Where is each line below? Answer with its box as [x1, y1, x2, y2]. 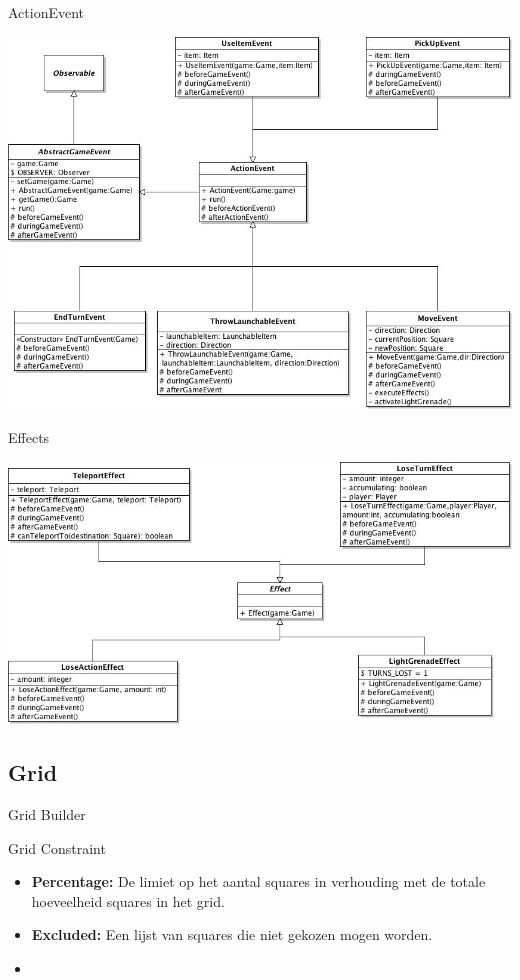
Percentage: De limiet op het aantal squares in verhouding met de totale [31, 871, 486, 892]
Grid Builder [8, 803, 86, 824]
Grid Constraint [8, 837, 106, 858]
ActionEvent [8, 2, 85, 22]
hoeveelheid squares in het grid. [31, 890, 225, 911]
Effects [8, 426, 50, 447]
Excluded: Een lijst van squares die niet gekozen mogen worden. [31, 924, 433, 945]
